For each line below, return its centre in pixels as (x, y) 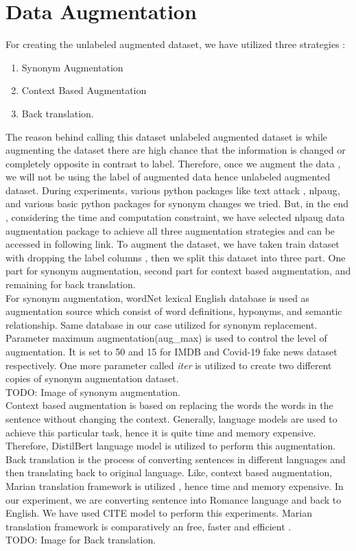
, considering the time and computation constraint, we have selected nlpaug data (175, 217)
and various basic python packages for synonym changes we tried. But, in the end (177, 203)
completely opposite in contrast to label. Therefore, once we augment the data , (173, 163)
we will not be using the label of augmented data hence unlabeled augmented (168, 177)
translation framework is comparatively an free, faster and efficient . (149, 526)
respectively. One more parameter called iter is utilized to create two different (169, 365)
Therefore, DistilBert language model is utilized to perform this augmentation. (171, 446)
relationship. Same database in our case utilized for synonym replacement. (162, 324)
